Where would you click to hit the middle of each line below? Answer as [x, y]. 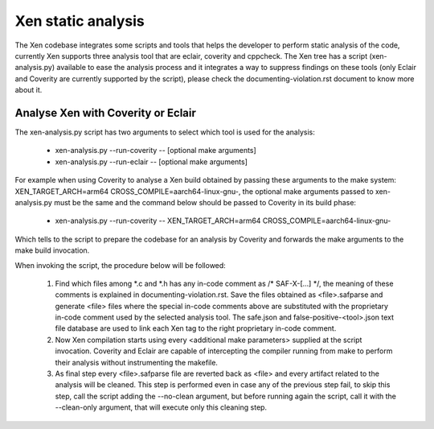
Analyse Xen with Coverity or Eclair [106, 113]
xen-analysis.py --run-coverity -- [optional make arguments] [156, 151]
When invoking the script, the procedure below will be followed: [121, 265]
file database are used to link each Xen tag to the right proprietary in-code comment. [196, 328]
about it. [29, 90]
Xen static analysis [80, 21]
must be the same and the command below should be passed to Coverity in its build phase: [205, 202]
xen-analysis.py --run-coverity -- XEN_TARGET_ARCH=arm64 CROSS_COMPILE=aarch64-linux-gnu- [223, 221]
